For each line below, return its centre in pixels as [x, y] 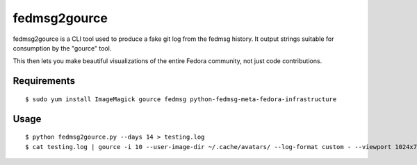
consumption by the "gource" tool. [62, 48]
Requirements [44, 81]
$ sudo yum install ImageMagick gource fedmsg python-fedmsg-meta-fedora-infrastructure [181, 99]
